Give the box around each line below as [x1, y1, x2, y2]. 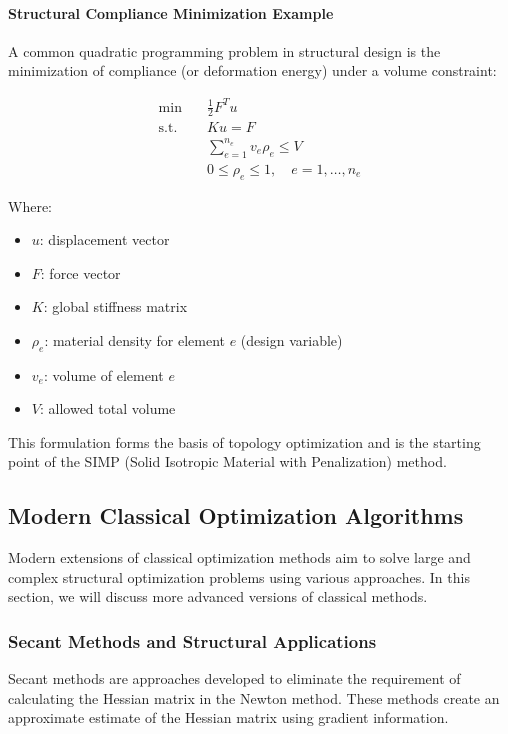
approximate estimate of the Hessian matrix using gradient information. [8, 707, 449, 728]
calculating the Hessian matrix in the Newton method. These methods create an [8, 687, 500, 708]
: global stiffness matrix [43, 296, 188, 317]
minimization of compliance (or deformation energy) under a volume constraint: [8, 60, 497, 81]
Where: [8, 195, 52, 216]
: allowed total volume [39, 398, 176, 419]
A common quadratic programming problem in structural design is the [8, 40, 441, 61]
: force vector [40, 262, 121, 283]
